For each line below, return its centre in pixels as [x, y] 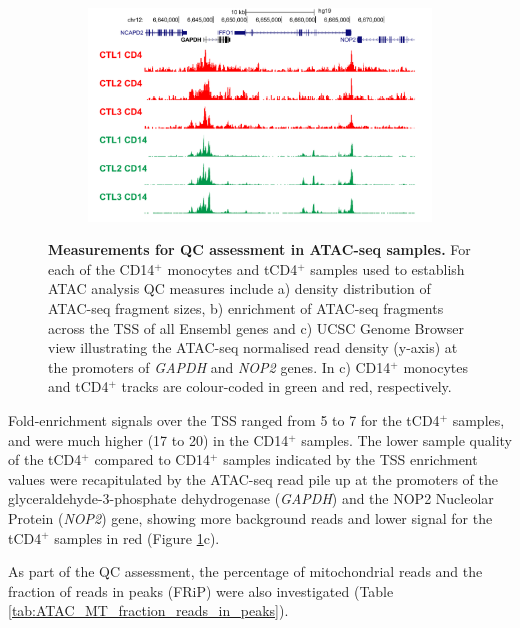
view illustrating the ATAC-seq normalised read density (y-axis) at [253, 347]
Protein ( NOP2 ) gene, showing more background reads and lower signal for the [250, 517]
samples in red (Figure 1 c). [137, 537]
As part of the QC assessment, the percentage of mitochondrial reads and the [245, 571]
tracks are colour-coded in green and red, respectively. [286, 386]
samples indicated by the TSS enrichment [350, 459]
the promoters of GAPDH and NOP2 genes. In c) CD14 [219, 366]
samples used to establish [387, 268]
